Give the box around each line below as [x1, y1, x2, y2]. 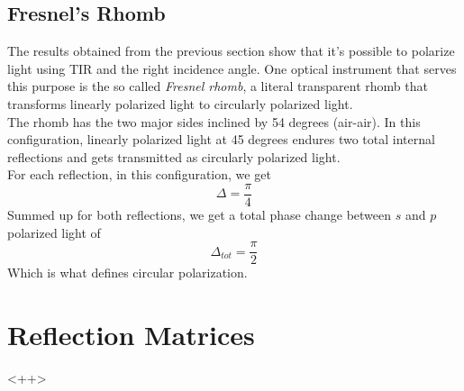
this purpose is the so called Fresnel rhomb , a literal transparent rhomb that [7, 77, 428, 95]
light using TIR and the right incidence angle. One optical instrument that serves [7, 59, 457, 77]
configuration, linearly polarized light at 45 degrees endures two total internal [7, 130, 435, 149]
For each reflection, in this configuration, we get [7, 165, 271, 184]
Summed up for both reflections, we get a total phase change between [7, 205, 392, 224]
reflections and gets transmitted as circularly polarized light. [7, 147, 341, 166]
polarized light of [7, 223, 101, 241]
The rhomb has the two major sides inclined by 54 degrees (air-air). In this [7, 112, 421, 131]
